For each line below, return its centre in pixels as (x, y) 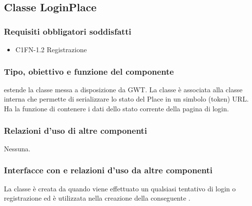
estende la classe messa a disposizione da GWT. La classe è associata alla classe (123, 89)
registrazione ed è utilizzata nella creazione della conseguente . (97, 198)
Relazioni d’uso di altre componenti (75, 130)
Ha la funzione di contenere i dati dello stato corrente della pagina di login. (116, 108)
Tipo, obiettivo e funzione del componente (89, 71)
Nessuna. (17, 148)
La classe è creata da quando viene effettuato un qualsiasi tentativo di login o (120, 188)
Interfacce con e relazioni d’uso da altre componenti (108, 170)
